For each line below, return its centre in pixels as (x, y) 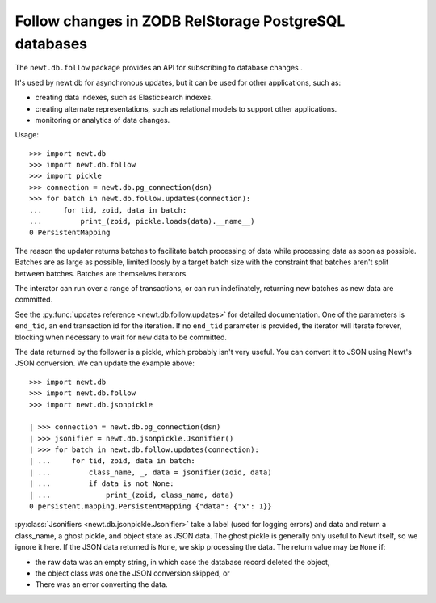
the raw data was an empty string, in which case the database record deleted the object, (182, 562)
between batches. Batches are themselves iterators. (102, 273)
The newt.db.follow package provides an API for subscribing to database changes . (159, 68)
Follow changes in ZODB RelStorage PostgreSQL (180, 21)
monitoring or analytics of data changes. (103, 120)
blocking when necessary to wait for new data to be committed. (121, 337)
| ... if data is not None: (102, 484)
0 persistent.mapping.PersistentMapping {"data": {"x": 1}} (151, 506)
